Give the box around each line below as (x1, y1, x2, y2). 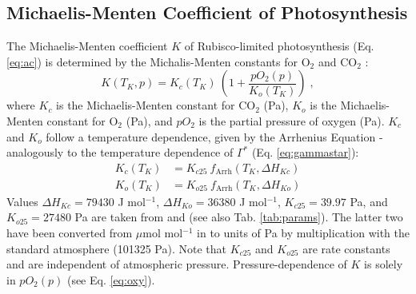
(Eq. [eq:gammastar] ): (251, 144, 359, 161)
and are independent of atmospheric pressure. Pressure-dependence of (6, 256, 347, 272)
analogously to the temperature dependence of (6, 144, 234, 161)
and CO (318, 53, 358, 70)
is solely (364, 256, 403, 272)
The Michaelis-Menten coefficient (6, 38, 168, 54)
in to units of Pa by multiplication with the (197, 224, 410, 241)
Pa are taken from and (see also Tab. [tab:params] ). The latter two (74, 209, 403, 225)
